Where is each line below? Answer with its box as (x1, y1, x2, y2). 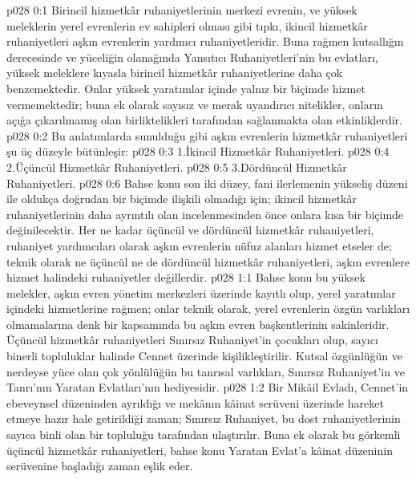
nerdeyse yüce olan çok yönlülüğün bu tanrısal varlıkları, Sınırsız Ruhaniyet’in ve (6, 363, 405, 380)
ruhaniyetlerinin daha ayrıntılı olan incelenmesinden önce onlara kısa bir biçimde (6, 205, 404, 222)
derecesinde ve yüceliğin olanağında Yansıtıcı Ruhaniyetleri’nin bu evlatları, (6, 48, 378, 65)
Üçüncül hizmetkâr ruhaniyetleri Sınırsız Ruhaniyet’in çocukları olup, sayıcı (6, 331, 378, 348)
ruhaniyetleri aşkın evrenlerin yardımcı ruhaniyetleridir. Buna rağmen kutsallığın (6, 33, 404, 50)
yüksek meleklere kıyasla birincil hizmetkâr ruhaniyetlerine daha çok (6, 64, 343, 81)
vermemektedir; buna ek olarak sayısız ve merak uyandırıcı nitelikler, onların (6, 95, 383, 112)
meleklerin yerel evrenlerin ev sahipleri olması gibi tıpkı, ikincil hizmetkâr (6, 17, 368, 34)
